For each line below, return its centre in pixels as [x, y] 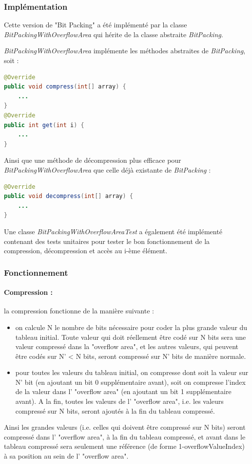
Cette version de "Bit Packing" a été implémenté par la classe [96, 25]
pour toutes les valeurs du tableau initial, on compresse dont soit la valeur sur [132, 372]
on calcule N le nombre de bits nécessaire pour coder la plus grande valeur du [131, 327]
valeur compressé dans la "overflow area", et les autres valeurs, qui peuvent [127, 346]
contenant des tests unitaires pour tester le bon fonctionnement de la [107, 241]
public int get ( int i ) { [44, 125]
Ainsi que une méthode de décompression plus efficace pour [93, 160]
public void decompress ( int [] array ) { [68, 196]
